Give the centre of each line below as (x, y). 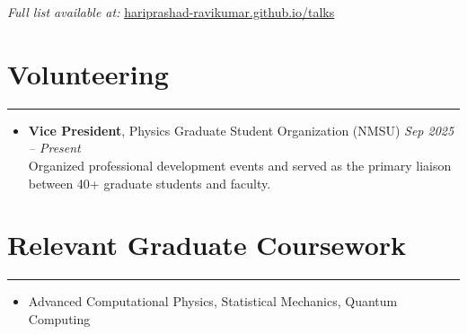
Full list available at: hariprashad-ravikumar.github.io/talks (171, 12)
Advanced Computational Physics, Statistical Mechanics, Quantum (213, 301)
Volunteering (88, 73)
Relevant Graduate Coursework (207, 245)
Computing (59, 318)
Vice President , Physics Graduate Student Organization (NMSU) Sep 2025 (241, 130)
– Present (54, 148)
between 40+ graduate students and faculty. (150, 183)
